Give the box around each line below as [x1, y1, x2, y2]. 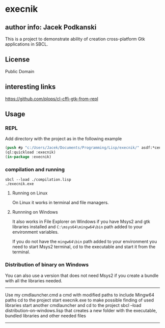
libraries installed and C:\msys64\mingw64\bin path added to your [12, 224, 143, 230]
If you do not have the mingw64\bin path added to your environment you [12, 239, 157, 245]
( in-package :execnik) [5, 155, 52, 160]
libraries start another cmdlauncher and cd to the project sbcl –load [5, 302, 141, 308]
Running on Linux [12, 190, 48, 196]
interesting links [5, 82, 56, 91]
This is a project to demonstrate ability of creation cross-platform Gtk [5, 36, 145, 42]
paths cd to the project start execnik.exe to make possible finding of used [5, 297, 154, 303]
